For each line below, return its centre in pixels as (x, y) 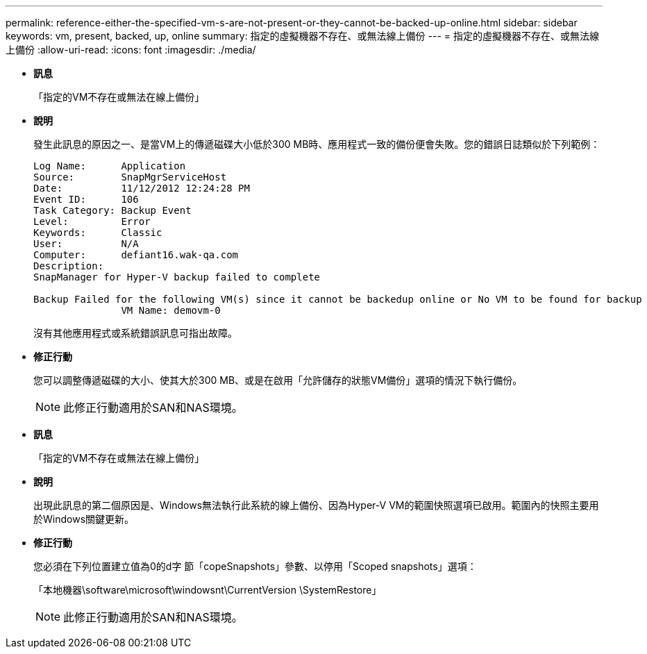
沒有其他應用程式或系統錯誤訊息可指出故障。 (135, 333)
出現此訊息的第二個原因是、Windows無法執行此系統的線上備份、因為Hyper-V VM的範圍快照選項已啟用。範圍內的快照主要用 (316, 505)
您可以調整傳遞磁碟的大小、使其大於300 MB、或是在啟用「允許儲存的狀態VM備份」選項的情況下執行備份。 (278, 380)
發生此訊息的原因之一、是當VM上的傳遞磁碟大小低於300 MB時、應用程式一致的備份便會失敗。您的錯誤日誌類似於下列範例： (317, 144)
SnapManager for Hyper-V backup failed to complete (177, 277)
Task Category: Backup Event (112, 210)
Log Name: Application (110, 166)
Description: (69, 266)
